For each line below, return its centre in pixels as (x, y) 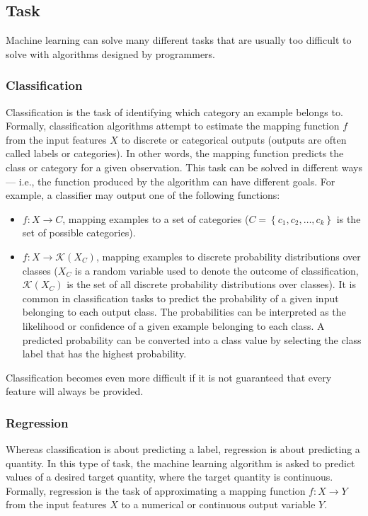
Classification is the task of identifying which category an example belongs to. (174, 111)
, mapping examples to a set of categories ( (156, 218)
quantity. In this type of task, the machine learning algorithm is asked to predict (180, 463)
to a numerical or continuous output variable (218, 504)
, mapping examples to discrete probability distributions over (228, 256)
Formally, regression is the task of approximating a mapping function (156, 490)
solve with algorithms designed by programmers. (111, 53)
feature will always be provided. (75, 391)
